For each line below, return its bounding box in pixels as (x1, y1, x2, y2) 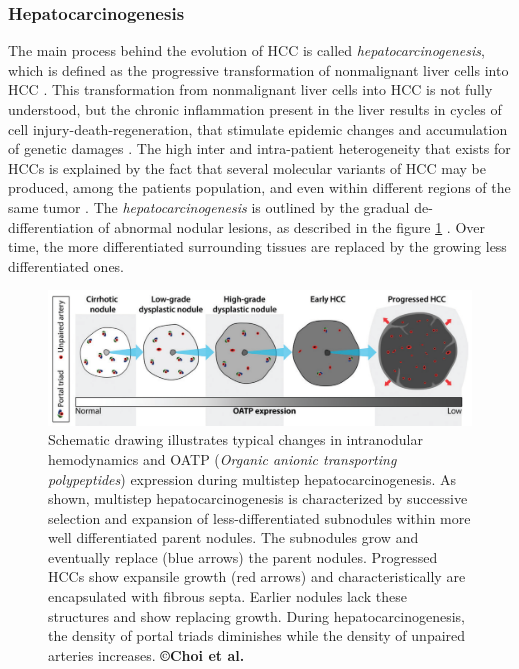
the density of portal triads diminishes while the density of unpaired (48, 625, 466, 646)
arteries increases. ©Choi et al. (48, 644, 245, 665)
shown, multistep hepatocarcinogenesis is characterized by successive (48, 488, 468, 509)
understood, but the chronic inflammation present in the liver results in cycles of (8, 99, 502, 119)
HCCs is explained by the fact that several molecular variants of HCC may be (8, 157, 486, 178)
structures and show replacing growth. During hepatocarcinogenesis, (48, 605, 465, 626)
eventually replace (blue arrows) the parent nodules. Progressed (48, 546, 438, 567)
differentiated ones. (8, 255, 125, 276)
